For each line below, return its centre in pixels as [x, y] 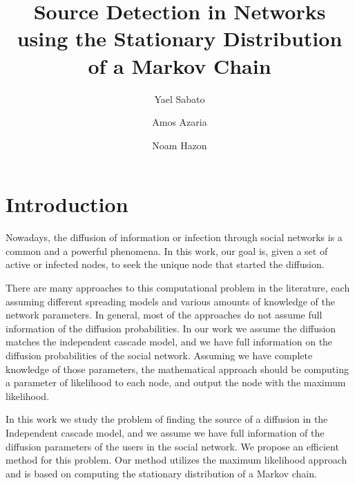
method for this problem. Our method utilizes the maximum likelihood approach [176, 460]
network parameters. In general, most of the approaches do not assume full [164, 315]
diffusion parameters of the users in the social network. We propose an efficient [172, 446]
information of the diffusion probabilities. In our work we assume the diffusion [171, 328]
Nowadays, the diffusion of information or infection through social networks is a [174, 237]
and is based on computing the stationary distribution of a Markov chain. [161, 473]
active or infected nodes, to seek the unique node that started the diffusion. [165, 264]
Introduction [67, 204]
